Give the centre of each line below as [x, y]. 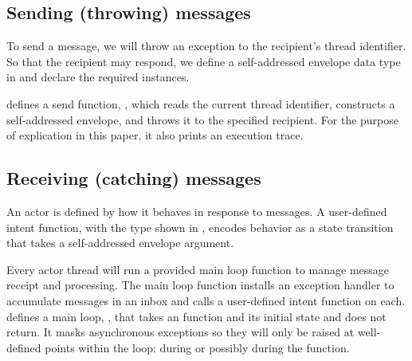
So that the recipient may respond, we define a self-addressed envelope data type [204, 61]
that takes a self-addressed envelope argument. [120, 243]
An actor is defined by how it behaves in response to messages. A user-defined [197, 211]
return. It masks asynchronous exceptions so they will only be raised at [180, 332]
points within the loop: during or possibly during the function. [197, 347]
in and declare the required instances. [98, 77]
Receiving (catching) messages [134, 178]
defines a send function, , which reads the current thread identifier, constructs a [201, 103]
